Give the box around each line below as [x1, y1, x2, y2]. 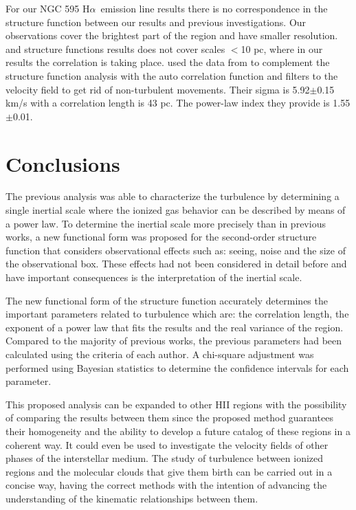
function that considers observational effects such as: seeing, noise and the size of [5, 243, 346, 257]
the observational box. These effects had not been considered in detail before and [5, 256, 347, 271]
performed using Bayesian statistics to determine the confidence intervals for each [5, 360, 349, 375]
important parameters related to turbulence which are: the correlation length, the [5, 307, 349, 321]
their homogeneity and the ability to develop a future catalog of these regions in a [5, 423, 351, 438]
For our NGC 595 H [5, 1, 90, 15]
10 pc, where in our [241, 41, 323, 56]
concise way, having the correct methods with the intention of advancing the [5, 478, 327, 492]
